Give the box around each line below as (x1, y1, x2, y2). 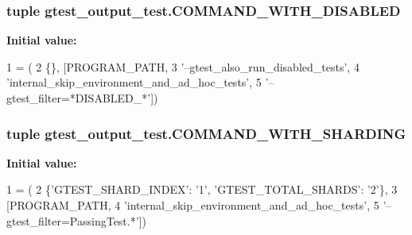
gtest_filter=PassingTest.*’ (6, 212, 139, 229)
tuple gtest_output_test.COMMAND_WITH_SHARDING (6, 123, 406, 143)
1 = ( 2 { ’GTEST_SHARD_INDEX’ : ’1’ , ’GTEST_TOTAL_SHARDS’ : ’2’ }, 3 (6, 181, 398, 198)
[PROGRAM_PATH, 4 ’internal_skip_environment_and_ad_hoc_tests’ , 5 (6, 197, 379, 213)
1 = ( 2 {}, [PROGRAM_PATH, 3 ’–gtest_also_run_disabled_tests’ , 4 (6, 58, 360, 75)
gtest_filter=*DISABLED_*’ (6, 90, 151, 106)
